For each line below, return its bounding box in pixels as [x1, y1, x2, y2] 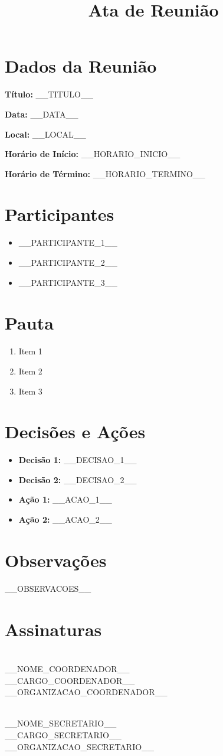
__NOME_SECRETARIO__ [5, 717, 117, 729]
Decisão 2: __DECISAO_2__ [18, 473, 137, 485]
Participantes [5, 202, 114, 226]
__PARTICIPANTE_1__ [18, 236, 117, 249]
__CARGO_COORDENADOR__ [5, 674, 135, 686]
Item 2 [18, 364, 42, 377]
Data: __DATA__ [5, 107, 78, 120]
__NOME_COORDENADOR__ [5, 663, 130, 675]
